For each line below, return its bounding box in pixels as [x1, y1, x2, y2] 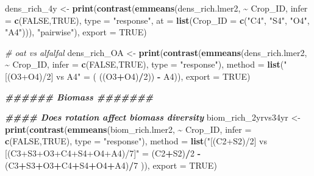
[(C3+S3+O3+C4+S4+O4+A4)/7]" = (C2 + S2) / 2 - [5, 146, 201, 159]
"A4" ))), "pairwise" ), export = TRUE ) [5, 26, 147, 38]
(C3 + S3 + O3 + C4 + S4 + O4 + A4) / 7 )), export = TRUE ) [5, 158, 217, 171]
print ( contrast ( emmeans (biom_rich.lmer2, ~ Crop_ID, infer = [5, 122, 252, 135]
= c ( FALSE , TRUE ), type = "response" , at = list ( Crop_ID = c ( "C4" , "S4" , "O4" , [5, 13, 310, 26]
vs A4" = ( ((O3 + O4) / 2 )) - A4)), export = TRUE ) [56, 69, 251, 82]
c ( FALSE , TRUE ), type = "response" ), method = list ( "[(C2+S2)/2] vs [5, 135, 267, 147]
